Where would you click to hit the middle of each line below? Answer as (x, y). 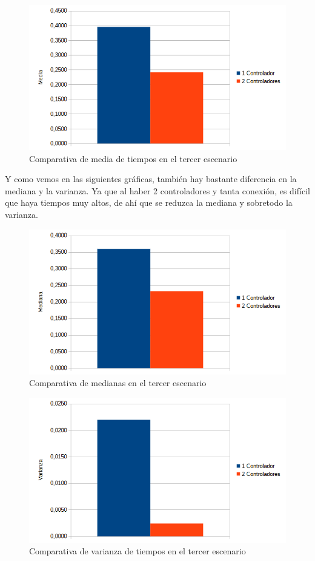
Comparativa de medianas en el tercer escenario (118, 383)
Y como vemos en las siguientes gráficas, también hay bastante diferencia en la (151, 179)
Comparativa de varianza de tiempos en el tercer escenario (138, 551)
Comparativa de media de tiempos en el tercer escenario (133, 158)
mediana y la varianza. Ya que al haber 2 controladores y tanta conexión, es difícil (157, 190)
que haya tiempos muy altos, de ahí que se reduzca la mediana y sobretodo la (149, 202)
